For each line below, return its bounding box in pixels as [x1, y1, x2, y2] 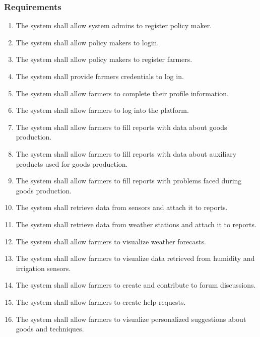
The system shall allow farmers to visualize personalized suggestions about [16, 313, 246, 324]
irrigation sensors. [16, 262, 71, 273]
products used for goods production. [16, 158, 128, 169]
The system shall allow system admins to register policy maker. [16, 20, 212, 31]
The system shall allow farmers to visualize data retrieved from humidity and [16, 253, 255, 263]
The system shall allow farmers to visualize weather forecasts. [16, 236, 206, 246]
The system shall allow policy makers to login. [16, 37, 159, 47]
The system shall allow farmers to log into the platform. [16, 105, 189, 115]
